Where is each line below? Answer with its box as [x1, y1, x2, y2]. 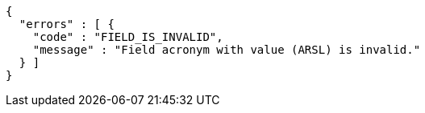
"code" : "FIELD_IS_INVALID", [32, 30, 223, 43]
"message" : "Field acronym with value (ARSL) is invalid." [32, 43, 421, 56]
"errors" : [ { [19, 18, 115, 30]
